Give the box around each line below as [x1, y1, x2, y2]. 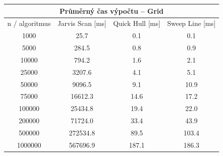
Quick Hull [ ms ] [113, 18, 161, 28]
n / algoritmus [7, 18, 51, 28]
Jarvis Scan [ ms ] [57, 18, 106, 28]
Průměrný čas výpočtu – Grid [59, 5, 164, 16]
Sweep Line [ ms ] [167, 18, 216, 28]
